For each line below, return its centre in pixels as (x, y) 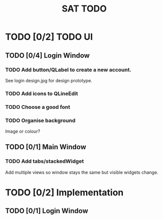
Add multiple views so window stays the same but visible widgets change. (82, 172)
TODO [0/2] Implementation (64, 192)
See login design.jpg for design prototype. (49, 80)
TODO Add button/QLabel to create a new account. (68, 70)
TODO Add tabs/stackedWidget (45, 161)
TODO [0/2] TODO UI (49, 37)
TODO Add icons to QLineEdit (42, 93)
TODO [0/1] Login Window (47, 211)
